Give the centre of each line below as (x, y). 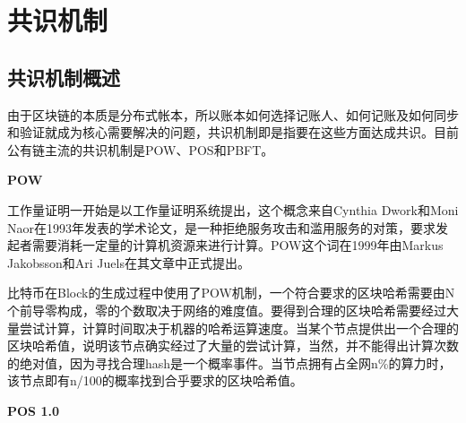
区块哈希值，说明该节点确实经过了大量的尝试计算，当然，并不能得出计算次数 (233, 345)
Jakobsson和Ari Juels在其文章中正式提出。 (129, 262)
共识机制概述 (64, 77)
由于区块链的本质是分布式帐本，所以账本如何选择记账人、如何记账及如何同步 (233, 114)
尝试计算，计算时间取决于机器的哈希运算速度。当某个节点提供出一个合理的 (239, 328)
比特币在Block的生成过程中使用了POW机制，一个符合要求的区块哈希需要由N (231, 293)
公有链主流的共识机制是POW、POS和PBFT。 (141, 149)
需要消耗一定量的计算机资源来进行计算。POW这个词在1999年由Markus (237, 245)
